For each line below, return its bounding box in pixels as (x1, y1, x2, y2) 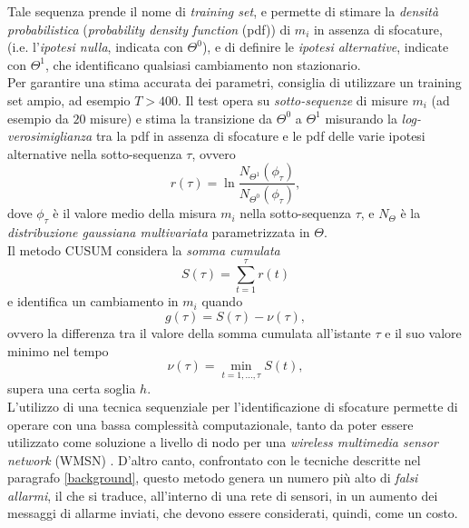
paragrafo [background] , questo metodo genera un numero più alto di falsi (7, 468, 418, 487)
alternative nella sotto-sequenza (7, 144, 182, 163)
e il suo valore (385, 323, 462, 342)
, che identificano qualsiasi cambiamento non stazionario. (45, 55, 361, 74)
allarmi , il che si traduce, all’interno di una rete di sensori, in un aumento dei (7, 485, 438, 504)
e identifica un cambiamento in (7, 292, 179, 311)
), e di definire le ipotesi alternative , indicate (201, 37, 449, 56)
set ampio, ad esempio (7, 90, 131, 109)
